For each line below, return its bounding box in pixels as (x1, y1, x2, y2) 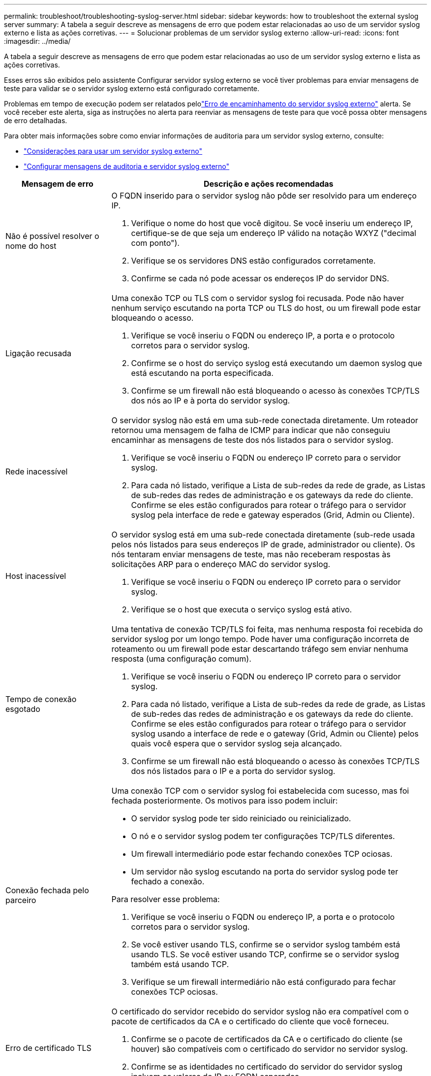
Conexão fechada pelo (5, 885, 89, 895)
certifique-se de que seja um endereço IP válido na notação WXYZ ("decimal (131, 228, 416, 238)
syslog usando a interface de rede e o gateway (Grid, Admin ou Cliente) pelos (131, 729, 419, 739)
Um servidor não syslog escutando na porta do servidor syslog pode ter (131, 867, 399, 876)
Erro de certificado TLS (5, 1043, 92, 1053)
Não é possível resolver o (5, 231, 99, 241)
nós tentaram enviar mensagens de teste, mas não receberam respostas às (111, 549, 391, 559)
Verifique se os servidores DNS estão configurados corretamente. (131, 256, 376, 266)
